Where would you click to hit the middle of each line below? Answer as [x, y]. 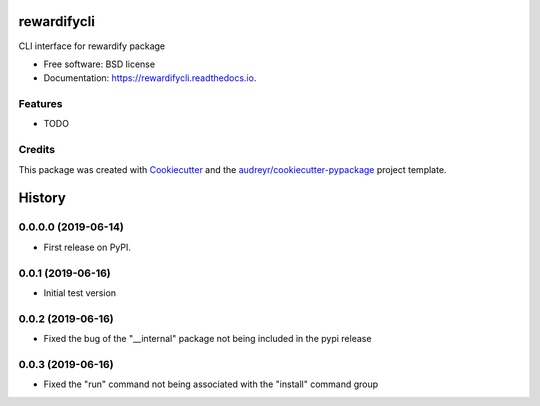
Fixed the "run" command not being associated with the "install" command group [211, 384]
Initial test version [80, 292]
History [42, 198]
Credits [36, 150]
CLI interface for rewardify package [92, 46]
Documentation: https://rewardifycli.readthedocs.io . [150, 78]
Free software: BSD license [99, 64]
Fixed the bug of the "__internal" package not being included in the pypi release [207, 339]
